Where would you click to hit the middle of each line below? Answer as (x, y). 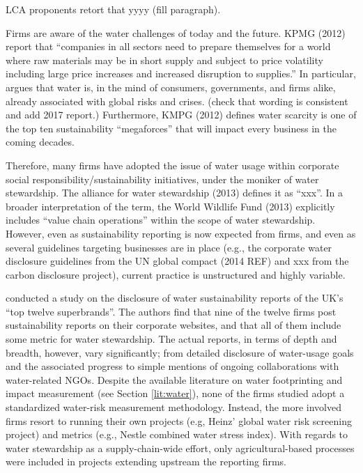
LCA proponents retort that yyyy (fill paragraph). (113, 9)
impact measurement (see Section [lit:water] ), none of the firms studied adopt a (175, 393)
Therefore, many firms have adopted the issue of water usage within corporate (172, 165)
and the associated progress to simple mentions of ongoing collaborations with (172, 366)
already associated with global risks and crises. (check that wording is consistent (177, 101)
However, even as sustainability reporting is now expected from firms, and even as (181, 233)
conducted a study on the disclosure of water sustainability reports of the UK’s (175, 298)
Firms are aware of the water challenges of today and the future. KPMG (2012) (176, 32)
